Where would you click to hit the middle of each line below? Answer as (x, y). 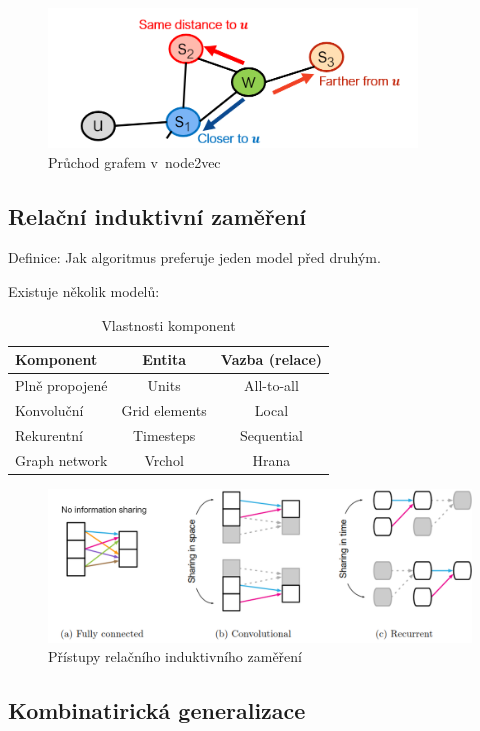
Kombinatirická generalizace (157, 710)
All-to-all (271, 385)
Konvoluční (49, 409)
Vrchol (164, 459)
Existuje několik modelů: (84, 290)
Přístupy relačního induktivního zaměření (175, 656)
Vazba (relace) (271, 359)
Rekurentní (49, 434)
